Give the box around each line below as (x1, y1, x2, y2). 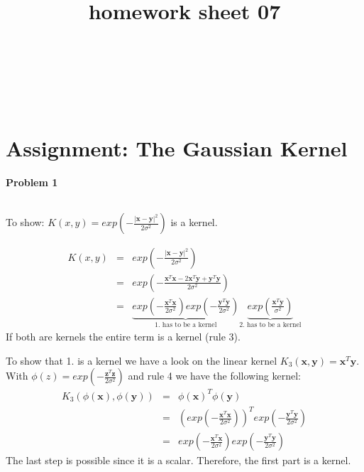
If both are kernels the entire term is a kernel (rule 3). (6, 329, 241, 344)
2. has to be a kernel (239, 321, 302, 329)
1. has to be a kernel (154, 321, 217, 329)
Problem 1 (6, 175, 58, 190)
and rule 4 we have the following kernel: (128, 368, 302, 383)
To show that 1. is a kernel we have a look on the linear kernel (6, 353, 277, 368)
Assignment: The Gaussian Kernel (6, 133, 348, 162)
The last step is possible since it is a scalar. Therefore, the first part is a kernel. (6, 453, 351, 468)
